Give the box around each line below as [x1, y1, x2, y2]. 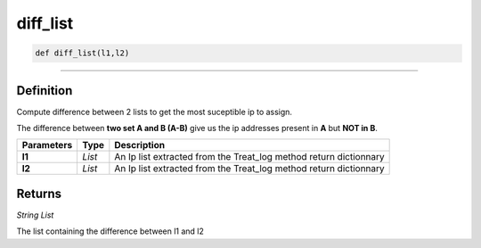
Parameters [21, 139, 73, 152]
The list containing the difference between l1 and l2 [16, 226, 205, 236]
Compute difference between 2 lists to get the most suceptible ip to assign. [16, 106, 293, 117]
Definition [16, 83, 73, 98]
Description [114, 139, 165, 152]
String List [16, 210, 54, 220]
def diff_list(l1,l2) [35, 48, 130, 58]
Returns [16, 186, 62, 201]
